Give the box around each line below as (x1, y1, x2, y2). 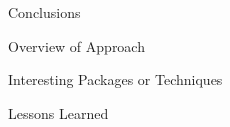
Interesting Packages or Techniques (8, 69, 223, 90)
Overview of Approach (8, 35, 145, 56)
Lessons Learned (8, 102, 109, 123)
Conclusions (8, 2, 81, 22)
